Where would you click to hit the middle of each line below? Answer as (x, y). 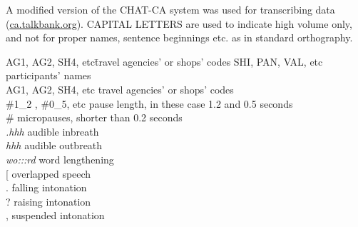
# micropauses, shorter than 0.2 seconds (94, 117)
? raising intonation (48, 201)
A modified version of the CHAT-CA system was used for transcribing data (170, 9)
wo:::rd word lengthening (60, 159)
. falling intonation (46, 187)
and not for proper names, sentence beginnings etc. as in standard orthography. (179, 37)
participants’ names (48, 75)
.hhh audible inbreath (52, 131)
